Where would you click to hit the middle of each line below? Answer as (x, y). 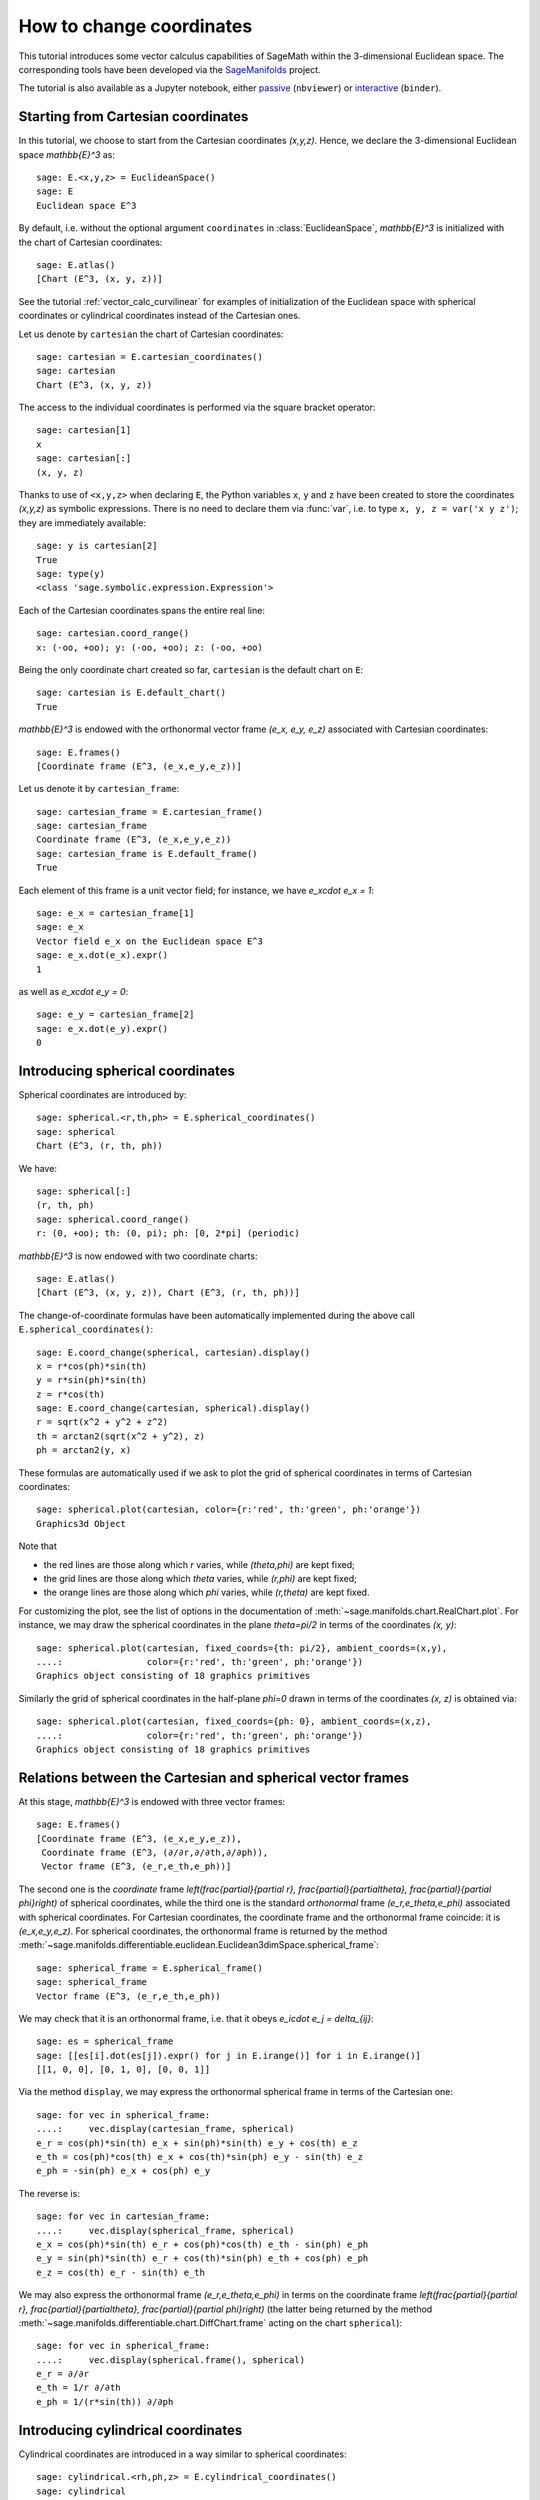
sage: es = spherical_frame (105, 2041)
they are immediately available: (82, 522)
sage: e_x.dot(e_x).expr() (102, 955)
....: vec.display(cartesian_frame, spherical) (165, 2129)
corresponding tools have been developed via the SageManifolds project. (169, 69)
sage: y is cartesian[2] (97, 546)
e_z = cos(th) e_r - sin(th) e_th (120, 2272)
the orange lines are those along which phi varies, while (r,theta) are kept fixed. (206, 1592)
